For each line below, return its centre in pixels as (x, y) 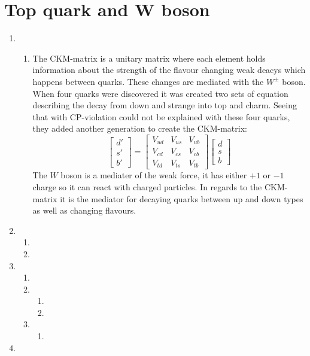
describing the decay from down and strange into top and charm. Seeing (165, 105)
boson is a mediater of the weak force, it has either (154, 175)
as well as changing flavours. (84, 210)
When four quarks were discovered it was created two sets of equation (160, 93)
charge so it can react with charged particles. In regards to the (147, 186)
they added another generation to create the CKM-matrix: (140, 128)
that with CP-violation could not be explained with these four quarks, (161, 116)
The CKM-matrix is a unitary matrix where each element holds (149, 58)
